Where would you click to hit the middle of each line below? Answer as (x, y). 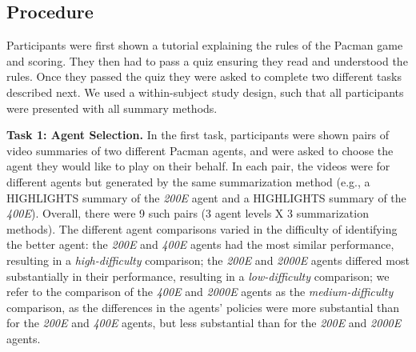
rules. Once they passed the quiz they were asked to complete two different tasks (204, 76)
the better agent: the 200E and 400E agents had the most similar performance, (200, 244)
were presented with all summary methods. (112, 108)
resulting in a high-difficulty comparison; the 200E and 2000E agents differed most (208, 260)
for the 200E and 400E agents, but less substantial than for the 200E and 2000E (204, 323)
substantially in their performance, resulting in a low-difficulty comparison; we (198, 276)
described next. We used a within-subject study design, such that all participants (205, 92)
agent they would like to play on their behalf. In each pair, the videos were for (198, 166)
